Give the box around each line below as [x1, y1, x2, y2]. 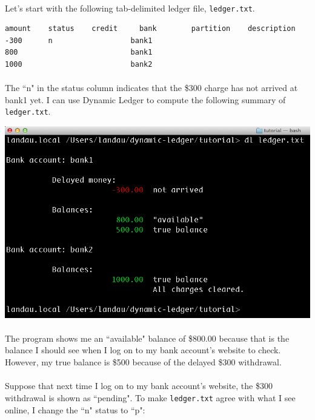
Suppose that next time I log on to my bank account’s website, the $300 [5, 379, 273, 392]
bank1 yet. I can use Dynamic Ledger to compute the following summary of [5, 93, 286, 106]
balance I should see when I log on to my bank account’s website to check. [5, 344, 281, 356]
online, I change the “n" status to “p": [5, 403, 145, 416]
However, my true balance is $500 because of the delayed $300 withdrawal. [5, 356, 282, 368]
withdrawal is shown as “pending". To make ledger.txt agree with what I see [5, 391, 296, 404]
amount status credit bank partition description [5, 24, 296, 33]
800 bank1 [5, 48, 153, 57]
